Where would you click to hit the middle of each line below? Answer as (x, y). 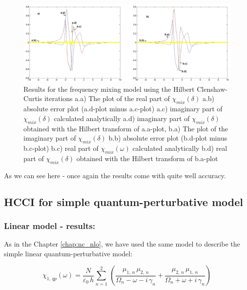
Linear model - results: (50, 225)
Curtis (33, 98)
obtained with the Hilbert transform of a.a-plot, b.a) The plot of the (126, 128)
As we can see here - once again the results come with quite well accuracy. (115, 175)
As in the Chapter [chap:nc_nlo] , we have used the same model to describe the (122, 244)
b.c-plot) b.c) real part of (61, 148)
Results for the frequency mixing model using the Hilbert (109, 89)
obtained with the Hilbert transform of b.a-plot (147, 158)
